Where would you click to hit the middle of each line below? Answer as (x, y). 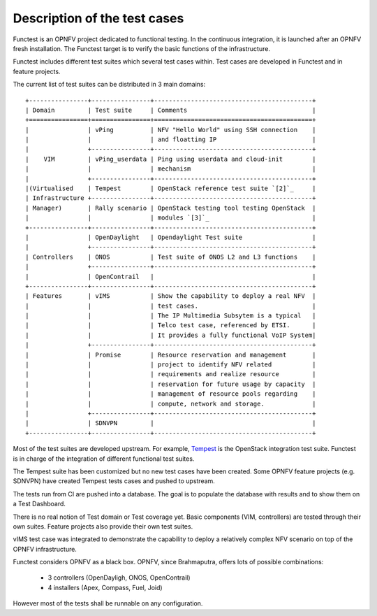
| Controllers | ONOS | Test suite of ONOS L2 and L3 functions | (171, 257)
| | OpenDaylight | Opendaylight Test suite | (171, 237)
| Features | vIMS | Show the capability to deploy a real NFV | (171, 296)
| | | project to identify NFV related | (171, 365)
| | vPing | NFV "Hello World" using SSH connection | (171, 130)
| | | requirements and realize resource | (171, 374)
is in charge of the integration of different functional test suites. (104, 459)
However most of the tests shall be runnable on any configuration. (108, 603)
